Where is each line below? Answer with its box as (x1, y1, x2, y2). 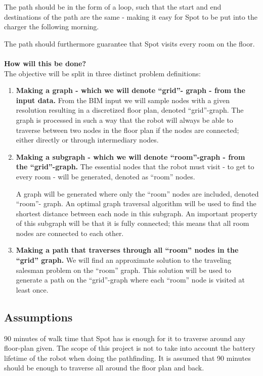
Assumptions (4, 309, 73, 324)
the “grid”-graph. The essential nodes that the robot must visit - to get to (16, 161, 254, 172)
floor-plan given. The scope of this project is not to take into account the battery (4, 343, 255, 353)
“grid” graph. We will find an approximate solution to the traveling (16, 255, 232, 265)
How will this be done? (4, 58, 86, 68)
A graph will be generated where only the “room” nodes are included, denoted (16, 188, 259, 199)
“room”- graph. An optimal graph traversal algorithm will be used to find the (16, 198, 256, 209)
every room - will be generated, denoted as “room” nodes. (16, 171, 195, 181)
